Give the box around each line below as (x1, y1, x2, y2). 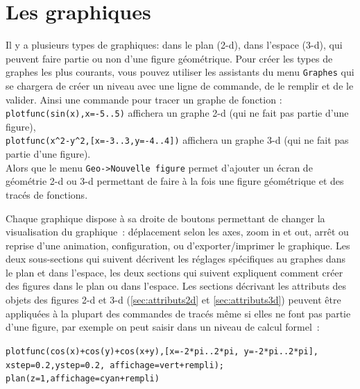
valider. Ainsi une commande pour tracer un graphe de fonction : (6, 92, 282, 106)
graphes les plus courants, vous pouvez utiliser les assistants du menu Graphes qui (6, 65, 354, 79)
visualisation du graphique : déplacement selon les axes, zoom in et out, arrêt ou (6, 224, 349, 239)
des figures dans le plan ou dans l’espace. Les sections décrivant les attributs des (6, 279, 347, 293)
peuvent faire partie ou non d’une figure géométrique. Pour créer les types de (6, 51, 333, 65)
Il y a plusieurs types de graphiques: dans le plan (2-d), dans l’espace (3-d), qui (6, 38, 343, 52)
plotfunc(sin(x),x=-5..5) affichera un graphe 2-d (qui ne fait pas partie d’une (6, 106, 349, 120)
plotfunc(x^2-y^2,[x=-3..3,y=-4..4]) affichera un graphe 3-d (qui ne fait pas (6, 133, 349, 147)
